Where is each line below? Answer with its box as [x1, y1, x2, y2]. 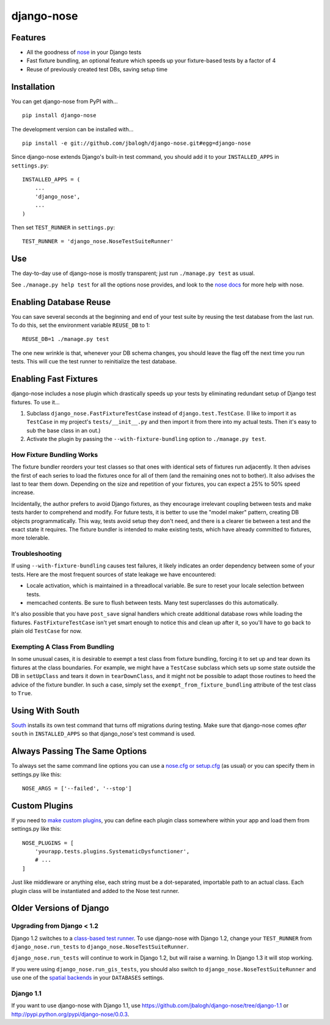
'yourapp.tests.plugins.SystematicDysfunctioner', [34, 848, 190, 855]
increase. [11, 489, 35, 496]
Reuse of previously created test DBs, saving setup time [26, 65, 168, 73]
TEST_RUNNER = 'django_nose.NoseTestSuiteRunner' [22, 238, 174, 245]
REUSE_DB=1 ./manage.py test [22, 336, 109, 343]
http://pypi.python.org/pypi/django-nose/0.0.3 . [11, 1010, 130, 1018]
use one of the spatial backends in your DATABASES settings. [11, 974, 164, 982]
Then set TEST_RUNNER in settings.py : [11, 224, 116, 232]
